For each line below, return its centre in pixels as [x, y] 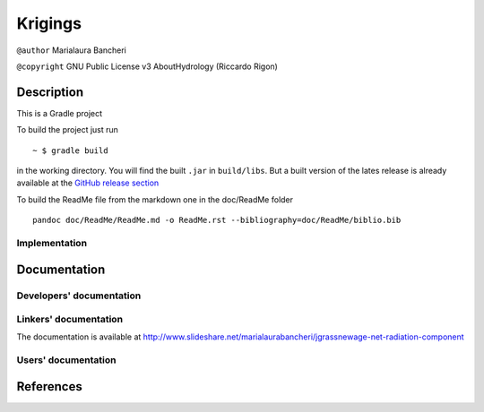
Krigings [49, 23]
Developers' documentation [79, 296]
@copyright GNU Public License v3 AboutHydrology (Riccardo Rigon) [147, 66]
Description [50, 92]
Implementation [52, 243]
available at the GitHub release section [88, 183]
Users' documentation [66, 360]
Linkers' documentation [70, 320]
